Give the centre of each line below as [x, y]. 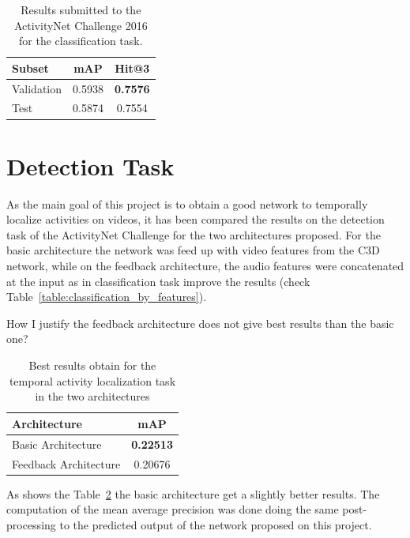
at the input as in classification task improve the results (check [158, 281]
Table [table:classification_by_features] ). [107, 297]
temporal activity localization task [92, 380]
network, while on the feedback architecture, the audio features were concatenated [205, 266]
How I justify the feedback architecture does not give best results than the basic [200, 323]
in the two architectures [92, 396]
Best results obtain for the [92, 365]
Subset [30, 68]
